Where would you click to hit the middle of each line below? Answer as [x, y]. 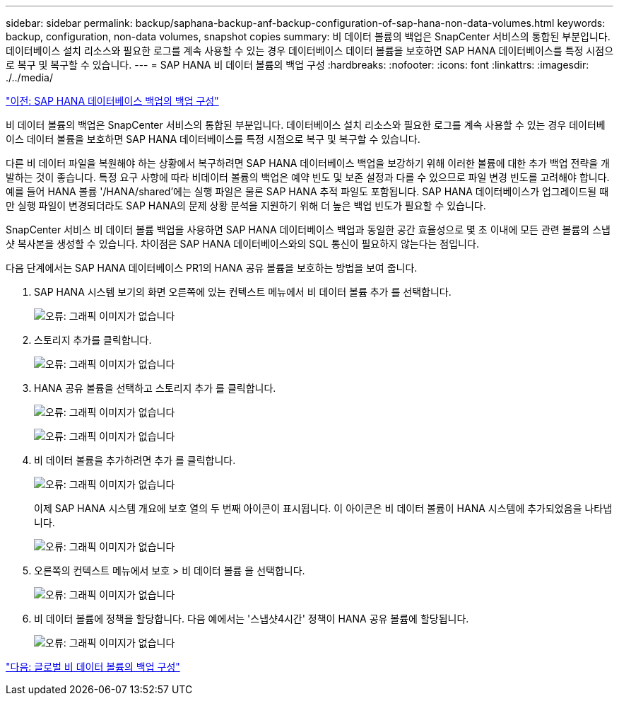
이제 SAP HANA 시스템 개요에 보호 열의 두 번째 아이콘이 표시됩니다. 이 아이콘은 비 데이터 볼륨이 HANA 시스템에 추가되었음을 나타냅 [323, 508]
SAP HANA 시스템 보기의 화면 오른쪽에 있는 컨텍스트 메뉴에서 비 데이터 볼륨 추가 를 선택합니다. [243, 292]
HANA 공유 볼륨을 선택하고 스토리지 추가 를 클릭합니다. [155, 388]
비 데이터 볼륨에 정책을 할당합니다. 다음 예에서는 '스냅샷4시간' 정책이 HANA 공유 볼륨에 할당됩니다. [252, 619]
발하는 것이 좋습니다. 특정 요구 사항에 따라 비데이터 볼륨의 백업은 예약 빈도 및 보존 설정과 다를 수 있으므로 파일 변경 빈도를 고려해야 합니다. [308, 177]
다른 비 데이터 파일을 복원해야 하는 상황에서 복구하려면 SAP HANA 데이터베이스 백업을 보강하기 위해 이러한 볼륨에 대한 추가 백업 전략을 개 [308, 163]
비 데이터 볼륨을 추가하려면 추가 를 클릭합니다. [135, 460]
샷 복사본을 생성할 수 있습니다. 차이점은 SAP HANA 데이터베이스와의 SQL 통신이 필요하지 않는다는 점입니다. [242, 244]
